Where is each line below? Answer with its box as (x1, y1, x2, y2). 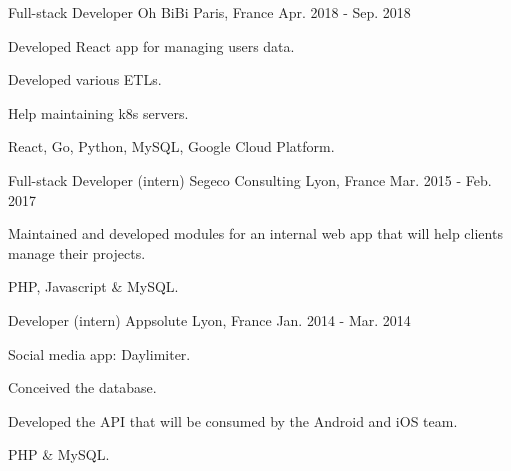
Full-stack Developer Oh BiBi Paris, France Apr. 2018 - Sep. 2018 (8, 2, 411, 22)
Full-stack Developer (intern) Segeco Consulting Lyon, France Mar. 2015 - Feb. (8, 169, 492, 190)
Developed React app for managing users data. (8, 35, 295, 56)
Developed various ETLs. (8, 69, 162, 90)
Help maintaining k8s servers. (8, 102, 189, 123)
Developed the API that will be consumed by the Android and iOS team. (8, 410, 458, 431)
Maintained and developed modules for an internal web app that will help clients (8, 223, 503, 244)
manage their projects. (8, 242, 146, 263)
